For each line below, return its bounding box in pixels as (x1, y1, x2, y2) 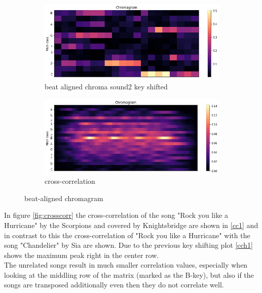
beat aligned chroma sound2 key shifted (45, 81, 168, 92)
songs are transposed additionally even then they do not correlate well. (4, 279, 224, 290)
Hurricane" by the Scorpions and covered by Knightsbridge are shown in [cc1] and (4, 219, 258, 230)
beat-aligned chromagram (24, 192, 103, 203)
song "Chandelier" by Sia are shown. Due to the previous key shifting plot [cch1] (4, 240, 253, 250)
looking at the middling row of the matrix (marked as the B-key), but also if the (4, 269, 254, 280)
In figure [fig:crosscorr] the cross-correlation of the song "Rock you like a (4, 210, 229, 220)
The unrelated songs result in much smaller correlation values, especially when (4, 259, 248, 270)
